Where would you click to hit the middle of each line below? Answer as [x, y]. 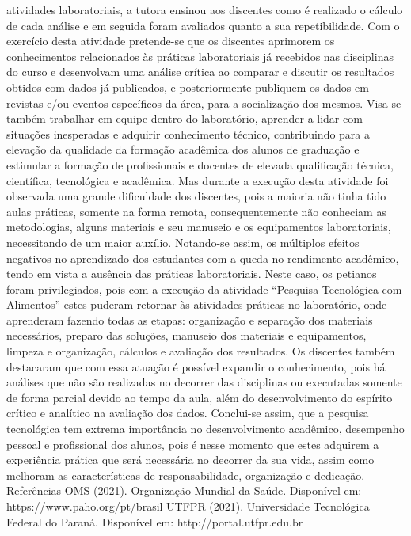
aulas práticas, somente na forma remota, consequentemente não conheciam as [196, 211]
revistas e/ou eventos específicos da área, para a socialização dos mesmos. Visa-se [204, 103]
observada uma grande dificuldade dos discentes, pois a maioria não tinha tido [196, 196]
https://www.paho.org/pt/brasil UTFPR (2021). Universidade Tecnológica [188, 506]
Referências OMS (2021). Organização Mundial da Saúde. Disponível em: [184, 490]
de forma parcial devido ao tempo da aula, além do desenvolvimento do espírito [200, 397]
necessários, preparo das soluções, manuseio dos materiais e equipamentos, [186, 335]
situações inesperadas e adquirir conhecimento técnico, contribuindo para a [188, 133]
